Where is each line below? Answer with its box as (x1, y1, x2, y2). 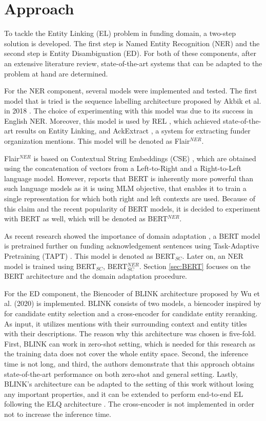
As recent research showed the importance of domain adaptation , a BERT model (4, 230, 260, 241)
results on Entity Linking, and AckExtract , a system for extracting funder (15, 125, 251, 136)
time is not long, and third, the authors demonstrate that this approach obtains (4, 358, 255, 369)
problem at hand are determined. (4, 68, 108, 79)
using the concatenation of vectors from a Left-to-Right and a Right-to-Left (4, 163, 241, 174)
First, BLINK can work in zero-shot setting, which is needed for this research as (4, 338, 256, 349)
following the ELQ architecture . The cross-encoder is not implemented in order (4, 398, 255, 409)
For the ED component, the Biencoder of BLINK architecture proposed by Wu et (4, 288, 260, 298)
